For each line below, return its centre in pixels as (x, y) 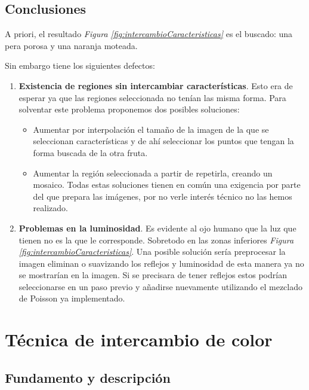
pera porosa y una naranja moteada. (71, 45)
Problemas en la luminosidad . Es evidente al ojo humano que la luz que (157, 228)
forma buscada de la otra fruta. (90, 152)
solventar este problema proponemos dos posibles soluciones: (129, 109)
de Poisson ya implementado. (72, 298)
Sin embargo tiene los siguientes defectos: (80, 65)
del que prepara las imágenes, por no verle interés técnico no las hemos (163, 196)
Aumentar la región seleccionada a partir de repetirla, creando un (153, 173)
